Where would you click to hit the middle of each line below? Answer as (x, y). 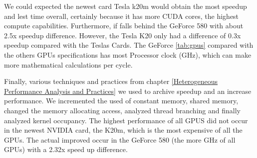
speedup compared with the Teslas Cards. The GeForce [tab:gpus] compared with (129, 45)
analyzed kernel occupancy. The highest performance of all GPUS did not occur (126, 120)
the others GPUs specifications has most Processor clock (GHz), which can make (128, 54)
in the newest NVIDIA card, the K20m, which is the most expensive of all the (123, 130)
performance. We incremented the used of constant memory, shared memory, (121, 101)
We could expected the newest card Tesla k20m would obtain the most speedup (126, 6)
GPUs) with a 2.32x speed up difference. (66, 149)
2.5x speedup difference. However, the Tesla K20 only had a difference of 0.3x (123, 35)
